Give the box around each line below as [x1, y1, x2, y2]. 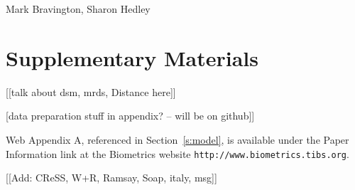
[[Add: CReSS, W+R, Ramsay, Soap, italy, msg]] [6, 170, 217, 185]
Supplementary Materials [6, 43, 258, 72]
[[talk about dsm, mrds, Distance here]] [6, 84, 176, 99]
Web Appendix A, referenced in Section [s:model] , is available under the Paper [6, 132, 349, 147]
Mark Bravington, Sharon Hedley [6, 1, 151, 16]
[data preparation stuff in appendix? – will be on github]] [6, 108, 255, 123]
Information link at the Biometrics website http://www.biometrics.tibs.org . [6, 146, 349, 161]
